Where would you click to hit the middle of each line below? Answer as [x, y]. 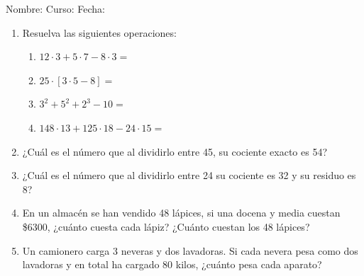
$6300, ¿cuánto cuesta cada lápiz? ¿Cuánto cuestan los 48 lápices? [166, 226]
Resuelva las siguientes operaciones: [99, 32]
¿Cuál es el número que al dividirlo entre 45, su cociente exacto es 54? [175, 151]
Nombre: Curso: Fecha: [55, 8]
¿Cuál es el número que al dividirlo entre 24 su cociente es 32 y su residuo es [189, 175]
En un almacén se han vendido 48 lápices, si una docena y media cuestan [181, 213]
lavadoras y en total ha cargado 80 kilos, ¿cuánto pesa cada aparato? [172, 264]
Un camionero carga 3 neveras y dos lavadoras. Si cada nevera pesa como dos [190, 250]
